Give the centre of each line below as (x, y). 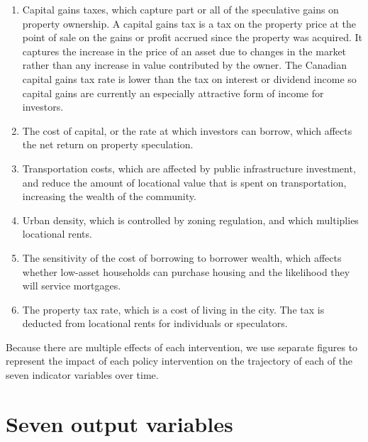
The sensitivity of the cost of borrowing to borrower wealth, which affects (182, 257)
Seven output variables (119, 423)
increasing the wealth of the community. (109, 196)
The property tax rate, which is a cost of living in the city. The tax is (173, 309)
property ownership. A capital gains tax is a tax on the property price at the (189, 23)
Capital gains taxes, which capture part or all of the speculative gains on (180, 9)
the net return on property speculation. (108, 144)
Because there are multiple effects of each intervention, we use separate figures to (182, 347)
